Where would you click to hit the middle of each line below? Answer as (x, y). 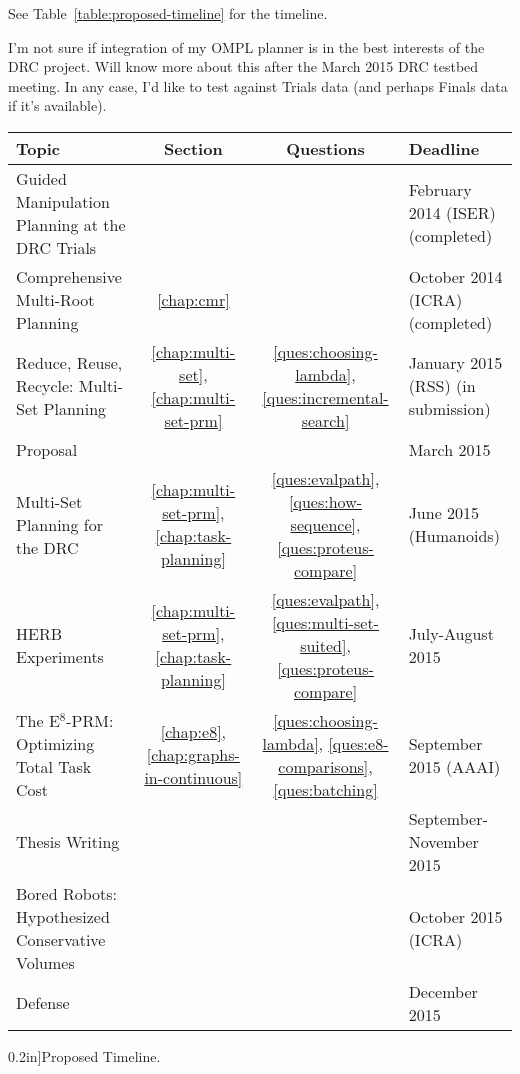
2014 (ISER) (452, 213)
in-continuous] (193, 778)
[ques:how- (326, 501)
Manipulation (63, 201)
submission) (449, 409)
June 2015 (444, 513)
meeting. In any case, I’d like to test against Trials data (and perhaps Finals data (258, 85)
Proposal (47, 449)
